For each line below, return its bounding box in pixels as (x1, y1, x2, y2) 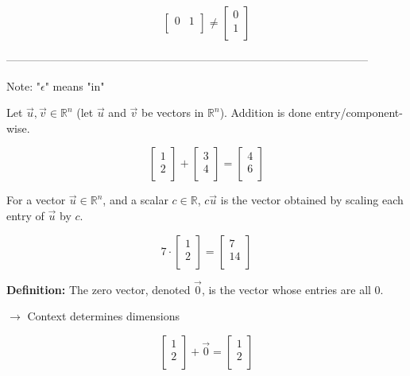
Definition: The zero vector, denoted (6, 281, 191, 297)
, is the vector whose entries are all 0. (201, 281, 384, 297)
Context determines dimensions (27, 308, 180, 324)
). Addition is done (219, 104, 311, 121)
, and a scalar (102, 192, 168, 208)
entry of (6, 207, 44, 223)
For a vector (6, 192, 66, 208)
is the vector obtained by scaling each (220, 192, 404, 208)
